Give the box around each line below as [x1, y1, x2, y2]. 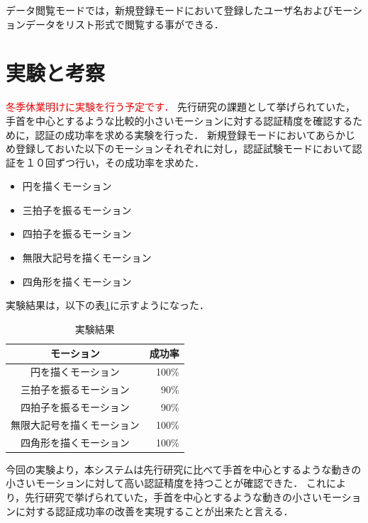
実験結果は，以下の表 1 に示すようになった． [6, 298, 209, 313]
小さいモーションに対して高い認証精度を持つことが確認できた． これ [6, 476, 326, 490]
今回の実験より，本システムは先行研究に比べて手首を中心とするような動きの [6, 461, 362, 476]
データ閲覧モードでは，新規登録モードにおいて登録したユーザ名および [6, 3, 333, 17]
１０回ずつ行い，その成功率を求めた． [25, 154, 204, 169]
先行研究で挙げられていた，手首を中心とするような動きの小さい [25, 489, 322, 504]
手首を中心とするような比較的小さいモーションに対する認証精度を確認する [6, 113, 353, 128]
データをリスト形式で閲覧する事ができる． [25, 16, 224, 31]
